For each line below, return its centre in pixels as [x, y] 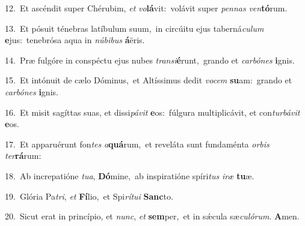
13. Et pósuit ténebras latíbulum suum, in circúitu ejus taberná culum [134, 28]
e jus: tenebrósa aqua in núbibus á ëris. [75, 40]
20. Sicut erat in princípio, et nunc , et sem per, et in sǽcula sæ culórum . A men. [152, 216]
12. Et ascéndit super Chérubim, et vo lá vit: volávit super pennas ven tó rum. [146, 8]
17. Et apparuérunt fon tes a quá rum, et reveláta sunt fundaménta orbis [137, 144]
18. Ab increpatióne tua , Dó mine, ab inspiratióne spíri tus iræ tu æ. [130, 175]
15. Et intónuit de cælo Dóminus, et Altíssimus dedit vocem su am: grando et [149, 80]
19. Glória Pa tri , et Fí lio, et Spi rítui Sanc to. [89, 196]
